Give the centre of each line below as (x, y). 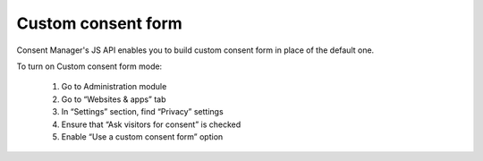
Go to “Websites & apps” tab (114, 99)
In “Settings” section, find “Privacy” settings (142, 112)
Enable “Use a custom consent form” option (142, 136)
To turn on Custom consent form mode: (89, 66)
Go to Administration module (114, 87)
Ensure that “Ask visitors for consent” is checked (151, 124)
